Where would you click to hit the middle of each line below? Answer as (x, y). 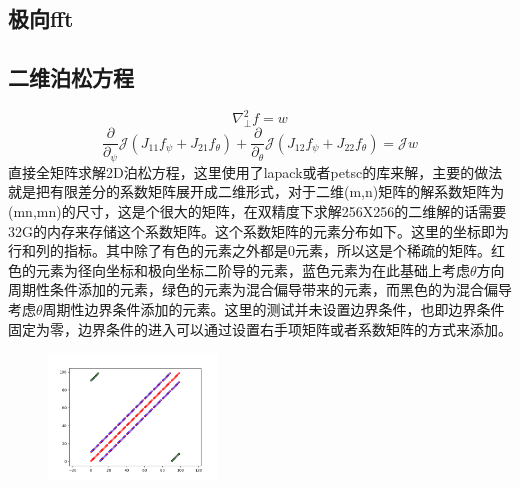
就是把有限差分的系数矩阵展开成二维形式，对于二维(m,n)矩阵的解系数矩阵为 (256, 191)
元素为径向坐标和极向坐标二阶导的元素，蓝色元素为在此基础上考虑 (252, 269)
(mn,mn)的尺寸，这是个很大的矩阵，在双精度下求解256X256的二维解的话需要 (257, 210)
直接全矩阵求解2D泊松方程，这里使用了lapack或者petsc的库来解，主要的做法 (255, 171)
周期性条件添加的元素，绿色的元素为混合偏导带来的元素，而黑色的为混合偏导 (260, 289)
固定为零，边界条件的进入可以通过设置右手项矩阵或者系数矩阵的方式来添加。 (260, 328)
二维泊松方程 (71, 77)
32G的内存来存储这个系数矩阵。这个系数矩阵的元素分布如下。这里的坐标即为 (258, 230)
